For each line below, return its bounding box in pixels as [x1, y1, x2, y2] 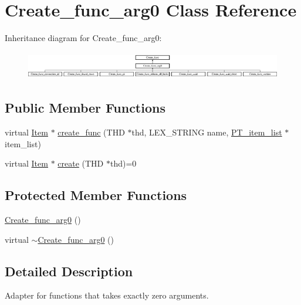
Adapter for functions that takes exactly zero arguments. [5, 289, 209, 301]
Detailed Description [5, 262, 133, 280]
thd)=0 [110, 157, 137, 170]
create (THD [58, 157, 104, 170]
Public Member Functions [5, 99, 165, 117]
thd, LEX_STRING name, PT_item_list [131, 126, 282, 138]
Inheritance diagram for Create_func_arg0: [5, 32, 162, 44]
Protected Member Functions [5, 186, 187, 204]
